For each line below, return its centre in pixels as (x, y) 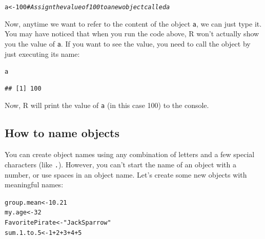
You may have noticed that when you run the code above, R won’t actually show (132, 34)
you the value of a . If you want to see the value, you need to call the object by (128, 43)
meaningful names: (34, 184)
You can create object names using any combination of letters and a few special (130, 154)
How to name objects (62, 133)
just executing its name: (42, 53)
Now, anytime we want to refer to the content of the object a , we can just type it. (133, 23)
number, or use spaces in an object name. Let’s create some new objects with (126, 174)
